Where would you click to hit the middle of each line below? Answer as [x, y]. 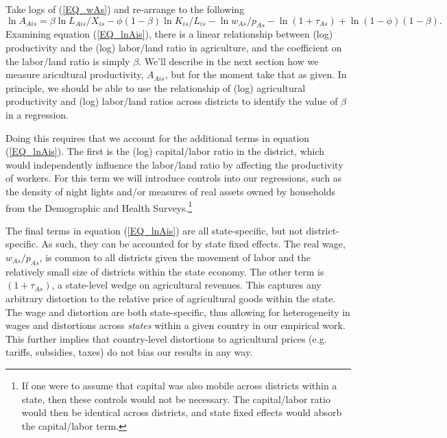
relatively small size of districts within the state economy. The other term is [165, 271]
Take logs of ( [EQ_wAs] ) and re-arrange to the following [125, 9]
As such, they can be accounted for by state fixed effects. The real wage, [193, 244]
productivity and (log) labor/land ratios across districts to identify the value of [172, 101]
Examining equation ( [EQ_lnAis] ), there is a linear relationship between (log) [169, 34]
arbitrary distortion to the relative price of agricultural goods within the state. [171, 298]
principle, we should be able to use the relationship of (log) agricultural [156, 87]
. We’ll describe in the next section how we [229, 61]
